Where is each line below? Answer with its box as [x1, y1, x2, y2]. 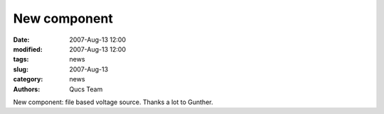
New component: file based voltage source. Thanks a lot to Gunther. [13, 98, 213, 106]
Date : [13, 35, 30, 44]
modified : [13, 45, 43, 53]
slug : [13, 64, 28, 74]
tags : [13, 55, 29, 64]
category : [13, 75, 43, 84]
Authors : [13, 85, 41, 93]
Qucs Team [69, 85, 103, 93]
